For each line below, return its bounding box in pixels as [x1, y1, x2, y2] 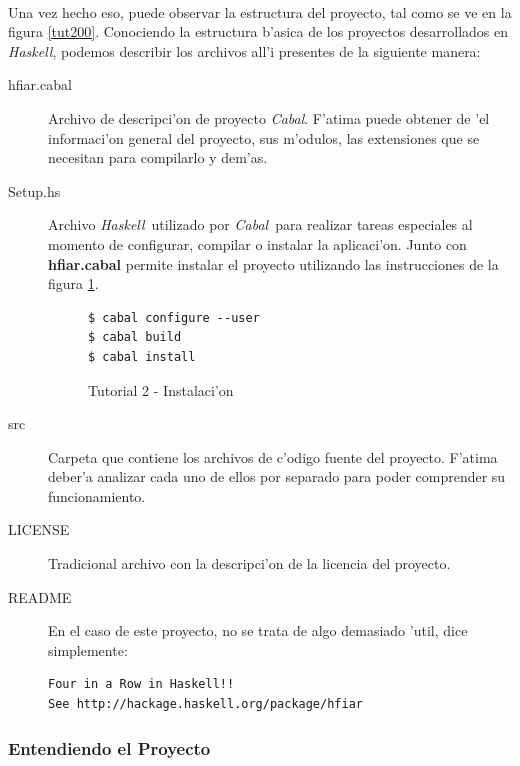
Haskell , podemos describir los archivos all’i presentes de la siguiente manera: [8, 40, 481, 61]
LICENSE [8, 519, 70, 540]
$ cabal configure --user [88, 310, 260, 325]
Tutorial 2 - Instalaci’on [88, 379, 234, 400]
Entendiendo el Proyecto [8, 735, 211, 760]
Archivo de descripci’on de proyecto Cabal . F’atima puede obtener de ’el [48, 107, 490, 128]
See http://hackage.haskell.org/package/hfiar [48, 697, 363, 712]
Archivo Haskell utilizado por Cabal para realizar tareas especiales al [48, 214, 473, 235]
